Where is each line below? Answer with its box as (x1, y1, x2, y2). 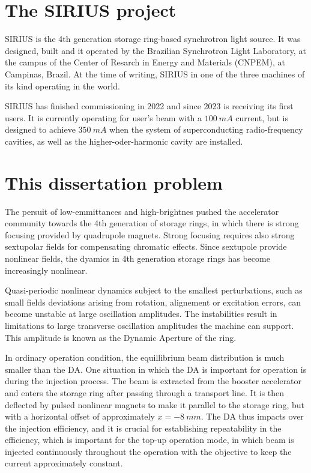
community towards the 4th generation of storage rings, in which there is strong (5, 217, 299, 229)
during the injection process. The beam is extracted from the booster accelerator (5, 375, 302, 387)
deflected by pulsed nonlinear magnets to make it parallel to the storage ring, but (5, 398, 304, 411)
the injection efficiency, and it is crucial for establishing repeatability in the (5, 421, 282, 434)
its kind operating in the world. (5, 79, 120, 92)
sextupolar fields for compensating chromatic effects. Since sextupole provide (5, 240, 287, 253)
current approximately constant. (5, 457, 123, 469)
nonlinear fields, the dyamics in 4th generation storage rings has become (5, 252, 270, 264)
